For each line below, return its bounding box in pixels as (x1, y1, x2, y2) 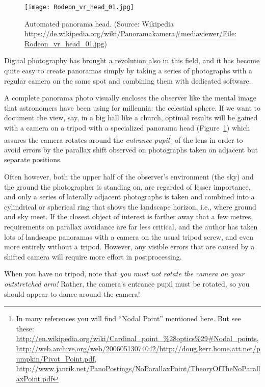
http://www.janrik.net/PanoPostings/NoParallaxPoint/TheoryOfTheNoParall (16, 363, 260, 374)
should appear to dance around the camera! (4, 288, 140, 299)
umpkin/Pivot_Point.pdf (16, 353, 95, 364)
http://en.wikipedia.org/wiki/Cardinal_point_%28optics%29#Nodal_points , (16, 333, 259, 344)
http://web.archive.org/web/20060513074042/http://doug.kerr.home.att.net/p (16, 343, 260, 353)
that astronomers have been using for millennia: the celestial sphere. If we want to (4, 102, 260, 113)
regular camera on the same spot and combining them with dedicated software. (4, 75, 251, 86)
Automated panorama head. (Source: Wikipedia (24, 18, 174, 29)
